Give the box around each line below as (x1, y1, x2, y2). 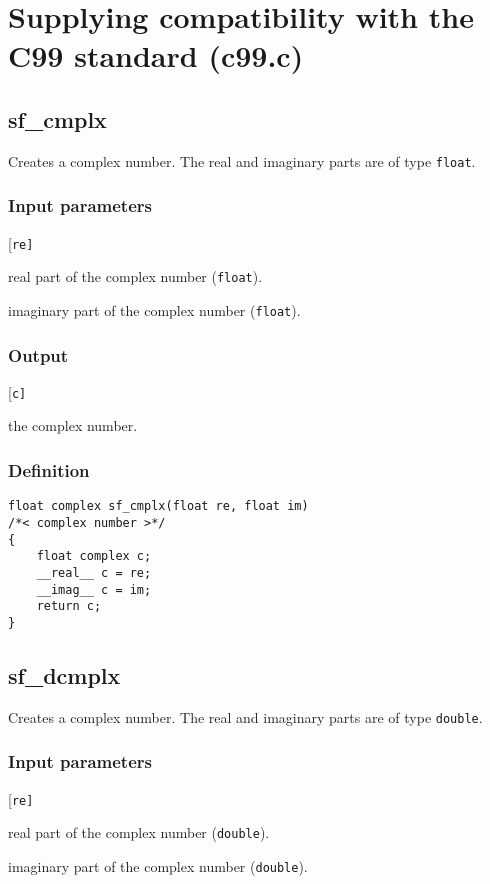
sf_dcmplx (8, 659, 121, 690)
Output (8, 342, 69, 367)
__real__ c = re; (36, 565, 152, 580)
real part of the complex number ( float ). (8, 266, 263, 287)
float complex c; (36, 549, 152, 564)
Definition (8, 458, 90, 482)
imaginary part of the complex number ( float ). (8, 299, 301, 320)
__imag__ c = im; (36, 582, 152, 597)
